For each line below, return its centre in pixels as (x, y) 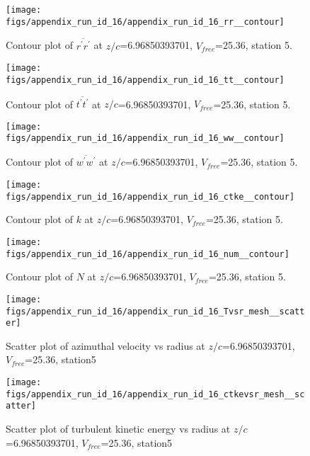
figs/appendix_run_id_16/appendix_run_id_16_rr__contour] (145, 22)
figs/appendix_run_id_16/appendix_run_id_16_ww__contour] (145, 138)
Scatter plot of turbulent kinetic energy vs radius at (118, 428)
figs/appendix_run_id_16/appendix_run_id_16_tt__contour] (145, 80)
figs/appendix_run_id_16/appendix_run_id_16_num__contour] (148, 254)
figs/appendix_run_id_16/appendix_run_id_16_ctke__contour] (150, 196)
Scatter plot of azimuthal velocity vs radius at (105, 345)
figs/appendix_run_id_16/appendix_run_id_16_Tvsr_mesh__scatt (155, 311)
